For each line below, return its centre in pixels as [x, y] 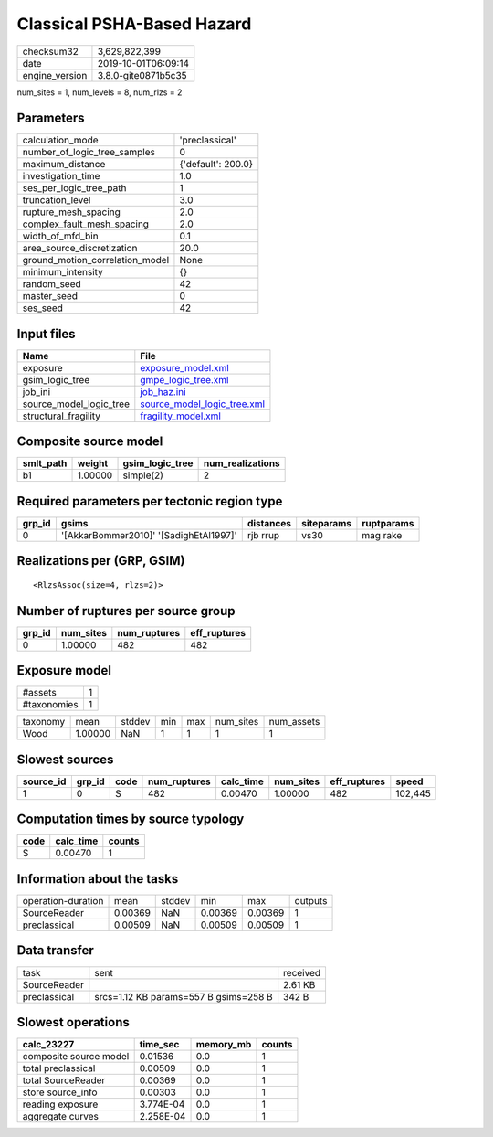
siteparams [326, 523]
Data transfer [56, 951]
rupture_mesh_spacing [71, 212]
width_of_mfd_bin [61, 236]
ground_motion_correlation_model [96, 260]
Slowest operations [73, 1022]
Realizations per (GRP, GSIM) [101, 561]
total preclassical [59, 1068]
